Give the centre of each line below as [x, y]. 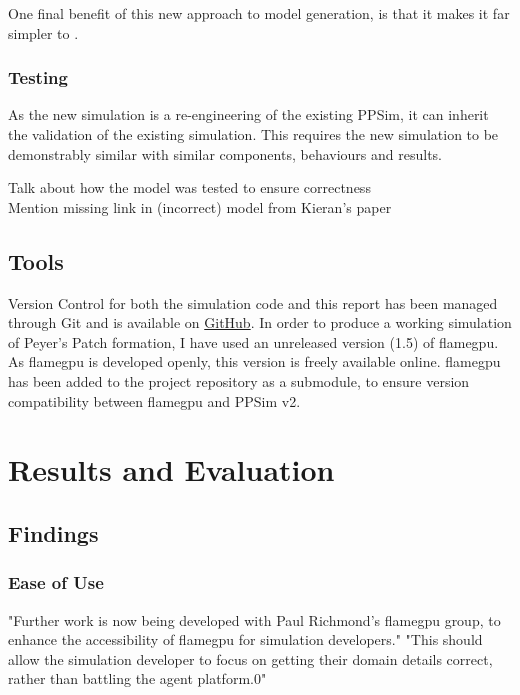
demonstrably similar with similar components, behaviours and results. [225, 153]
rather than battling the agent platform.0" [137, 678]
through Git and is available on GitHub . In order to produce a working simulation [260, 322]
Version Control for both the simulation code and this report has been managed [253, 302]
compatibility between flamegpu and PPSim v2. [154, 400]
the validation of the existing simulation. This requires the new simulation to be [253, 134]
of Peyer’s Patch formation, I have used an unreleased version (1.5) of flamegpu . [253, 341]
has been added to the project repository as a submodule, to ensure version [239, 380]
